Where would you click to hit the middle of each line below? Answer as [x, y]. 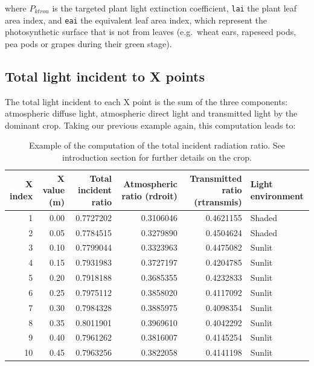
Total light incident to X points [105, 76]
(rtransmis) [218, 201]
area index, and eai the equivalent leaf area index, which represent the [136, 20]
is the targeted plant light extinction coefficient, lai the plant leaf [175, 8]
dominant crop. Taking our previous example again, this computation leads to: [150, 125]
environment [277, 196]
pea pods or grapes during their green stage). [88, 43]
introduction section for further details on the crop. [157, 157]
